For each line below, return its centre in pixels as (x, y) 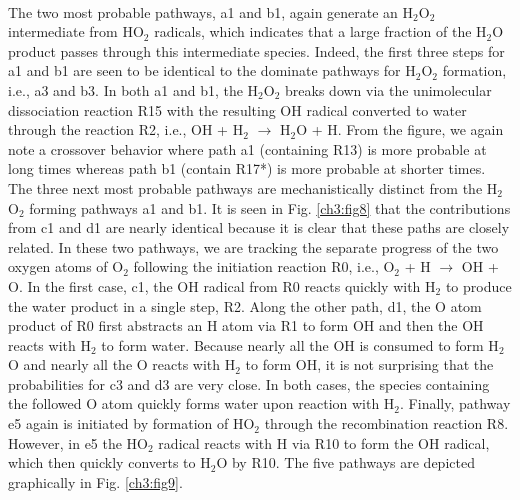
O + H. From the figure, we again (400, 129)
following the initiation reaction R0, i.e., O (264, 266)
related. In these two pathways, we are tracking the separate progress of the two (253, 246)
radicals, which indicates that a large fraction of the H (320, 31)
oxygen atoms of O (66, 266)
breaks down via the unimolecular (388, 89)
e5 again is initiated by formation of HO (131, 423)
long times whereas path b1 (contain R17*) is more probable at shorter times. (247, 168)
